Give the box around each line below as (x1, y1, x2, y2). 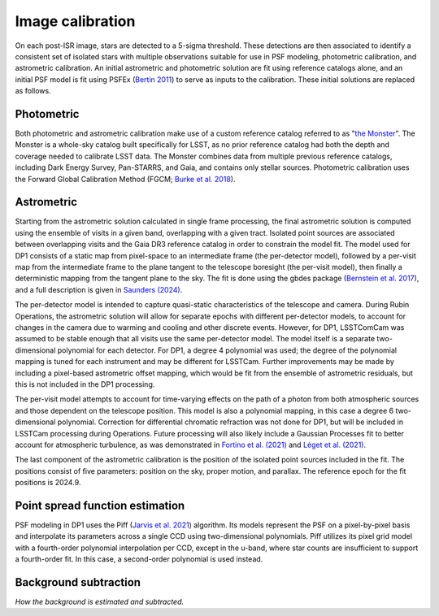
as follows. (15, 86, 52, 96)
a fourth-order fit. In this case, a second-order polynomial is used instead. (15, 554, 263, 564)
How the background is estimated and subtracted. (15, 597, 185, 607)
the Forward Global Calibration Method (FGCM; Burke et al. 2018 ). (15, 174, 236, 184)
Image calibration (15, 12, 136, 30)
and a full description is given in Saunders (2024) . (15, 284, 183, 294)
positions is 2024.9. (15, 478, 81, 488)
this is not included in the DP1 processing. (15, 379, 155, 389)
